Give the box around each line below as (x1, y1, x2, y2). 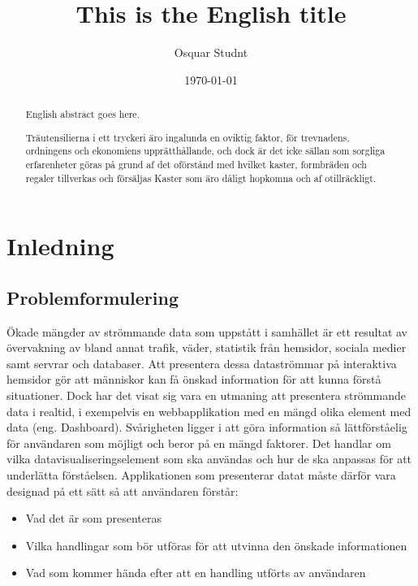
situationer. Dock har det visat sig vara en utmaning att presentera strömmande (6, 387, 406, 404)
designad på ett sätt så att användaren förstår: (6, 482, 239, 499)
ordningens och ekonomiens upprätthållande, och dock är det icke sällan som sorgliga (25, 144, 386, 158)
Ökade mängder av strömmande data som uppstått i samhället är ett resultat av (6, 323, 408, 340)
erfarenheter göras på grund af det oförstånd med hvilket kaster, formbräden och (25, 157, 367, 171)
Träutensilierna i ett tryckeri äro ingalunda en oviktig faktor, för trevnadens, (25, 130, 350, 144)
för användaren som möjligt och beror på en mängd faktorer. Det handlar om (6, 434, 391, 451)
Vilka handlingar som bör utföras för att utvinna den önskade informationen (25, 536, 407, 553)
